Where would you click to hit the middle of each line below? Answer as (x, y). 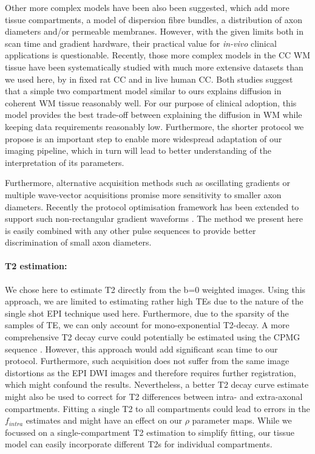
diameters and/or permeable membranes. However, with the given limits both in (154, 31)
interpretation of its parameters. (65, 162)
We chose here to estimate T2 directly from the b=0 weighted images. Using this (155, 289)
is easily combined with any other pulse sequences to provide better (130, 230)
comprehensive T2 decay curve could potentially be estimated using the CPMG (153, 337)
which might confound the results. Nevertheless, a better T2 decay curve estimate (157, 384)
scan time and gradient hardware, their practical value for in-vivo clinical (141, 43)
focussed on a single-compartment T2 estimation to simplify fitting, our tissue (150, 432)
